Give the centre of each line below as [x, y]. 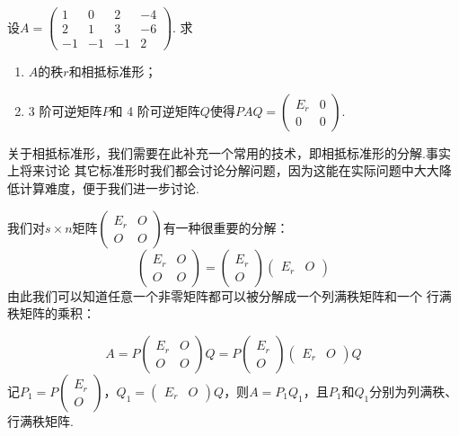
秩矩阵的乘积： [51, 313]
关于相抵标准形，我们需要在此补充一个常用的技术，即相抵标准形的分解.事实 [229, 152]
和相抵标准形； [113, 71]
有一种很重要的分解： [226, 227]
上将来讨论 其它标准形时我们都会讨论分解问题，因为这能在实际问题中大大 [223, 170]
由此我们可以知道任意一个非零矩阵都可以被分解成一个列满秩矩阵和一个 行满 [229, 295]
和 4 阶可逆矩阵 [155, 110]
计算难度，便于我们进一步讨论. [109, 187]
